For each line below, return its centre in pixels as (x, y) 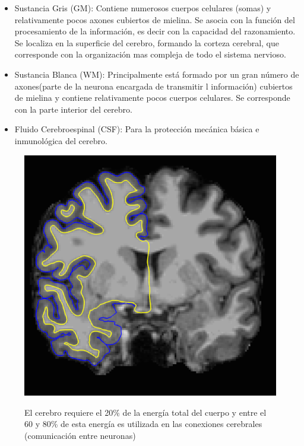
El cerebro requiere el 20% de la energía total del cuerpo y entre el (145, 412)
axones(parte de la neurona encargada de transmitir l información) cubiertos (153, 86)
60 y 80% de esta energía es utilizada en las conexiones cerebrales (143, 424)
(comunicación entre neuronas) (80, 435)
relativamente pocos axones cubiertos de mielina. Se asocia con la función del (155, 19)
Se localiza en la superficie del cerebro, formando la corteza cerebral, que (147, 42)
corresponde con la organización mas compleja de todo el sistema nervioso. (150, 54)
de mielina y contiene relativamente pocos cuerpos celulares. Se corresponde (152, 98)
